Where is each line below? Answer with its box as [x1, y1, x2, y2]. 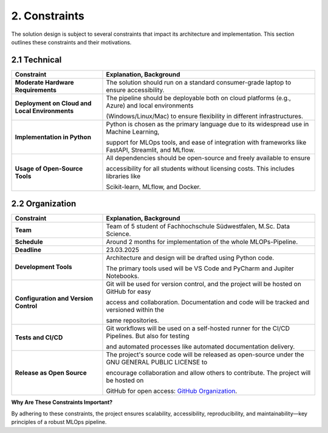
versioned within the [106, 305, 164, 314]
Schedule [15, 237, 44, 246]
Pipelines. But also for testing [106, 332, 190, 340]
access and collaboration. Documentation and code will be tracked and [106, 298, 310, 307]
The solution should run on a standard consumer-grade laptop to [106, 78, 292, 86]
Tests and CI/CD [15, 333, 63, 342]
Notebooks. [106, 272, 140, 281]
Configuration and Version [15, 295, 94, 303]
